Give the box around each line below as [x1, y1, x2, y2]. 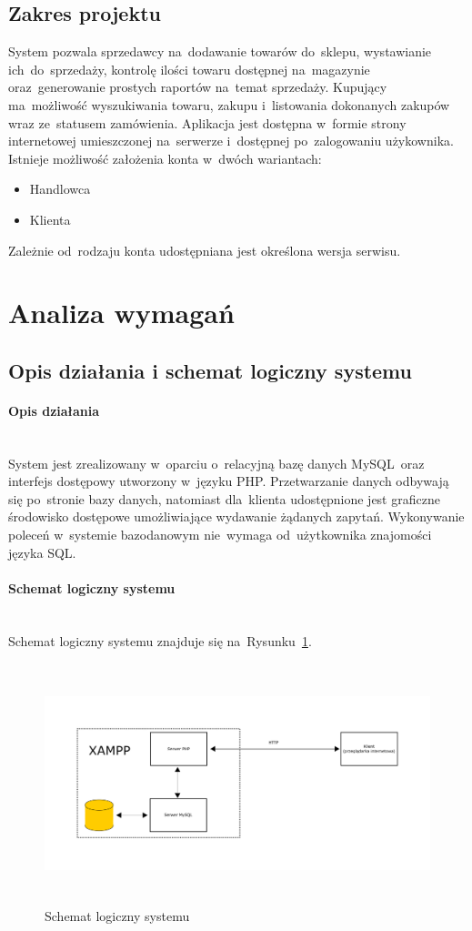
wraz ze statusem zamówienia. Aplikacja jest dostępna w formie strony [8, 113, 407, 132]
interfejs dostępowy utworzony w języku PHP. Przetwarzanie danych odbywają [8, 471, 449, 491]
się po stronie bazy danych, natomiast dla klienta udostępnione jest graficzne [8, 489, 440, 508]
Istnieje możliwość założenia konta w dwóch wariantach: [8, 148, 322, 167]
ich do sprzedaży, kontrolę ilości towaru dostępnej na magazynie [8, 59, 370, 78]
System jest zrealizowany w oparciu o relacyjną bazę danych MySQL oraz [8, 453, 425, 472]
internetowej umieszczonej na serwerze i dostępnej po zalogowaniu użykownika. [8, 131, 454, 150]
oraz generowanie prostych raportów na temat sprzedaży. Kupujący [8, 77, 387, 96]
